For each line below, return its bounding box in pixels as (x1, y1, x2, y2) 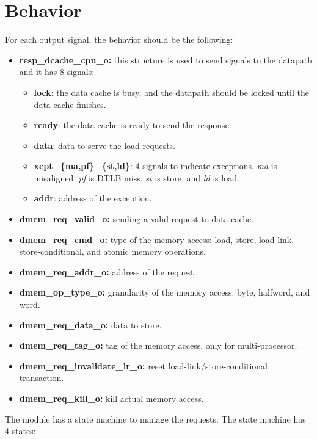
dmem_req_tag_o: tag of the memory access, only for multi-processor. (19, 339, 297, 352)
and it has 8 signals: (19, 65, 95, 78)
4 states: (5, 424, 36, 437)
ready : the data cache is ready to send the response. (34, 118, 231, 131)
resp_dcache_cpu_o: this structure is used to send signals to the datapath (19, 53, 312, 66)
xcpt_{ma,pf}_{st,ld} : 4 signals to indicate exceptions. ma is (34, 159, 277, 172)
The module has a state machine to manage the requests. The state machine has (5, 412, 306, 425)
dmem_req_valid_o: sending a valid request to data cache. (19, 212, 254, 225)
